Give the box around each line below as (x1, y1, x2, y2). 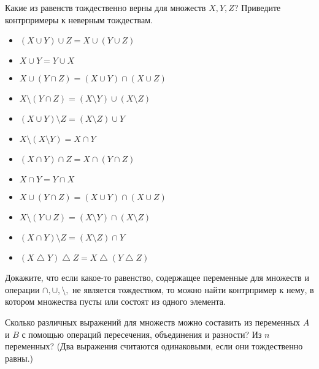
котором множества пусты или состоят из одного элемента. (5, 295, 226, 308)
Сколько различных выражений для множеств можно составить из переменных (5, 315, 301, 328)
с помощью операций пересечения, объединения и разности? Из (21, 327, 262, 340)
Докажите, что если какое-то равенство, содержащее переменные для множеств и (5, 271, 309, 284)
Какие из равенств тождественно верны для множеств (5, 1, 206, 13)
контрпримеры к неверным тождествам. (5, 13, 153, 26)
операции (5, 283, 40, 296)
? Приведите (234, 1, 281, 13)
